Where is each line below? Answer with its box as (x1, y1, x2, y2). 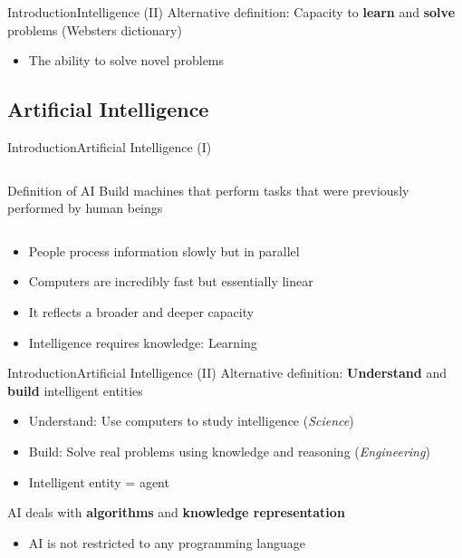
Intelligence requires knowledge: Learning (28, 332, 257, 351)
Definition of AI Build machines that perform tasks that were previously (7, 180, 409, 199)
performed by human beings (7, 198, 163, 217)
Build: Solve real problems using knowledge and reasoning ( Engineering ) (28, 441, 430, 460)
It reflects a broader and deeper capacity (28, 302, 255, 321)
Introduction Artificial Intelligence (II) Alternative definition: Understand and (7, 363, 447, 382)
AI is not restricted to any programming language (28, 533, 305, 552)
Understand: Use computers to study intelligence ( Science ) (28, 411, 354, 430)
